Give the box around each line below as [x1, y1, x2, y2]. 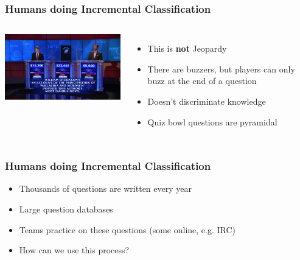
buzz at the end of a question [147, 74, 257, 87]
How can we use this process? [19, 244, 130, 256]
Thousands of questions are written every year [19, 182, 192, 195]
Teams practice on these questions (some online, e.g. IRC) [19, 223, 236, 236]
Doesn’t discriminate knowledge [147, 95, 266, 107]
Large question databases [19, 203, 113, 215]
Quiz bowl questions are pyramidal [147, 115, 277, 128]
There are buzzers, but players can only [147, 62, 295, 75]
